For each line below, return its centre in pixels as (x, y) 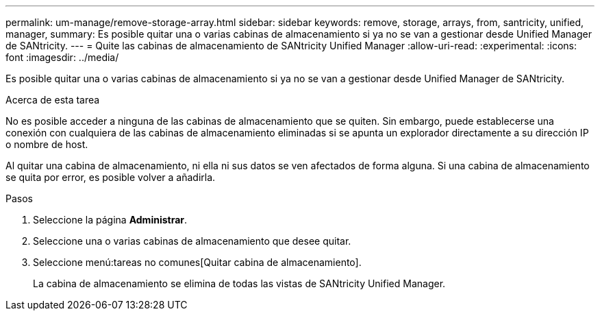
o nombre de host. (47, 144)
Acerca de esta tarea (53, 100)
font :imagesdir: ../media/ (62, 57)
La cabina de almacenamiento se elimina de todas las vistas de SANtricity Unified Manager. (239, 283)
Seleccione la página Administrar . (110, 220)
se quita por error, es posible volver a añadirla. (111, 177)
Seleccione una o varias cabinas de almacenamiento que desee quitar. (192, 241)
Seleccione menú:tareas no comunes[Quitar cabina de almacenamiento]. (197, 262)
